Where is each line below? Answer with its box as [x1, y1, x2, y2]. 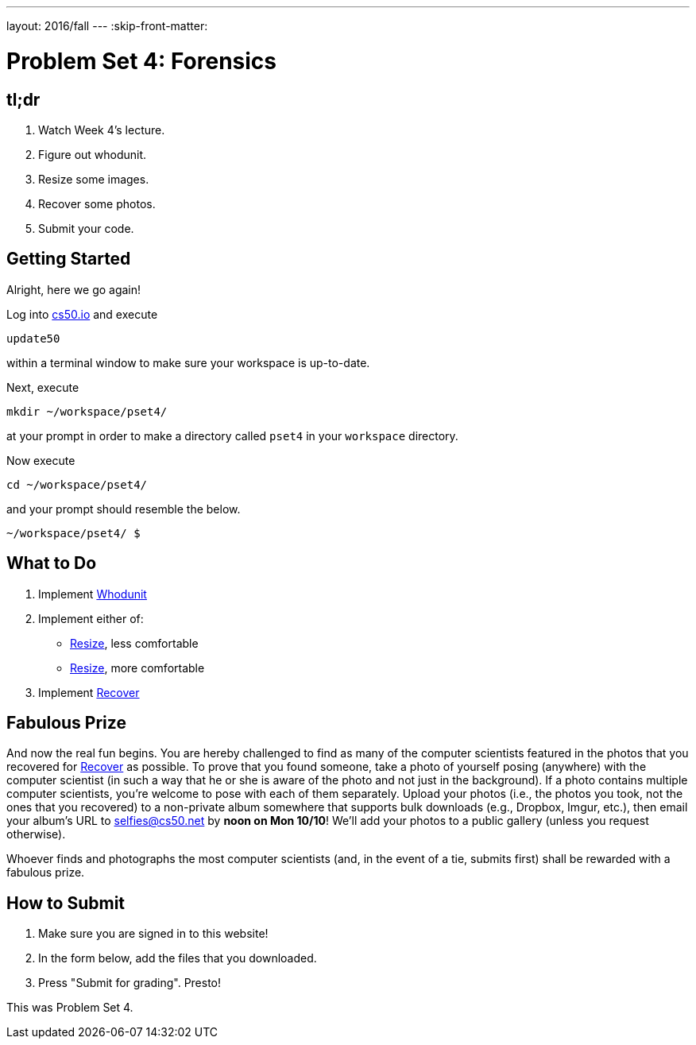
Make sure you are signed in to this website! [38, 927, 269, 941]
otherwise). [6, 827, 66, 842]
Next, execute [6, 380, 79, 394]
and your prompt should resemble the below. [6, 501, 241, 516]
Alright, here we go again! [6, 282, 141, 296]
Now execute [6, 453, 75, 467]
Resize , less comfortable [70, 636, 199, 650]
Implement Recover [38, 685, 140, 699]
